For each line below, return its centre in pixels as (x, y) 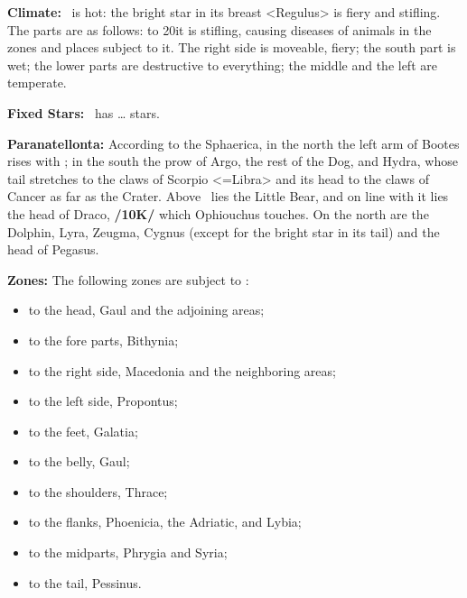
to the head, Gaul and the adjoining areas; (146, 310)
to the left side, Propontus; (103, 401)
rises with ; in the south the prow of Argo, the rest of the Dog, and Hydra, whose (233, 161)
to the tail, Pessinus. (85, 582)
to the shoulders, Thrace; (98, 491)
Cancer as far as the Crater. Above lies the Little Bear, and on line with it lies (228, 196)
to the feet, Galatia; (83, 431)
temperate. (37, 83)
